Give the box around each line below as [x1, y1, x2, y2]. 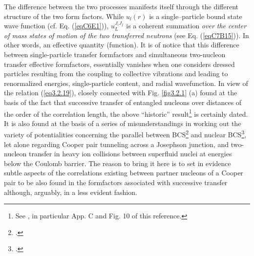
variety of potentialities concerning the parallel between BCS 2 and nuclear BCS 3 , [4, 128, 247, 140]
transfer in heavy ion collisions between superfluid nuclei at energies [28, 149, 232, 159]
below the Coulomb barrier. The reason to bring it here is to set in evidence [4, 158, 231, 168]
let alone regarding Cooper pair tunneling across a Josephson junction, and [4, 139, 229, 149]
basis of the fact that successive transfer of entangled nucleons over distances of [4, 97, 242, 107]
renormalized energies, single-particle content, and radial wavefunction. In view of [4, 78, 248, 88]
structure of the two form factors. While [4, 11, 124, 21]
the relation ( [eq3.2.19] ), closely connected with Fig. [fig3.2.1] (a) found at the [4, 87, 237, 98]
